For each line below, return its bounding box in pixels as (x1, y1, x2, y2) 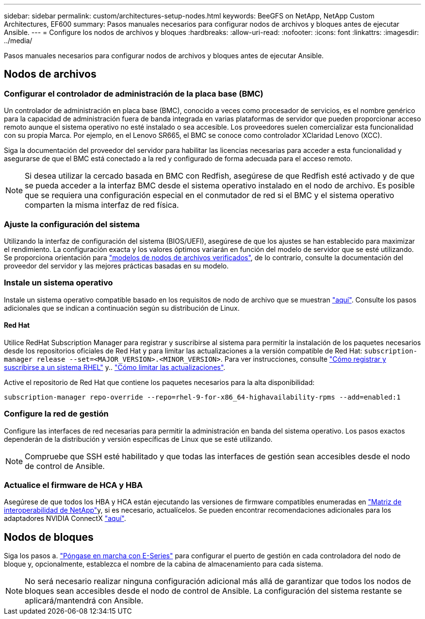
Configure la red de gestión (4, 409, 109, 419)
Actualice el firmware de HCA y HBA (4, 480, 143, 490)
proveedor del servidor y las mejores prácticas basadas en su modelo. (4, 261, 229, 270)
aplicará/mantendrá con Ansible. (25, 596, 144, 606)
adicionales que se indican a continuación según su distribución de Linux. (4, 303, 240, 312)
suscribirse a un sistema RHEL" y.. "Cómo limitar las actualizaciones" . (4, 363, 226, 371)
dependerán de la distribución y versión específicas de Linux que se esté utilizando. (4, 435, 273, 443)
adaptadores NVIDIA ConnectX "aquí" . (4, 514, 126, 523)
